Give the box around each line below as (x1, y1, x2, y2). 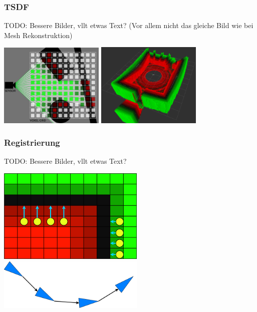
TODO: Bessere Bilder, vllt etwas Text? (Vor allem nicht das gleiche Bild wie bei (4, 20, 253, 31)
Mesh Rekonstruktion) (4, 30, 73, 40)
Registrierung (4, 136, 60, 149)
